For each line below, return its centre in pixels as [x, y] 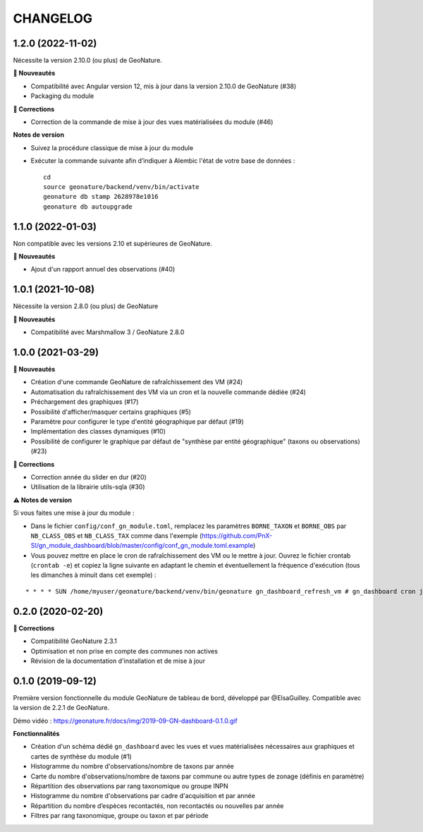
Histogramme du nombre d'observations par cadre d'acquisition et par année [143, 796]
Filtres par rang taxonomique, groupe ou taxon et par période [119, 816]
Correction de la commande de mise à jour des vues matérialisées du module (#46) [152, 122]
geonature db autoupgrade [88, 207]
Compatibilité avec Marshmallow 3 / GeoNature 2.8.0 [108, 332]
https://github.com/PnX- [237, 535]
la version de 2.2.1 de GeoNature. [61, 708]
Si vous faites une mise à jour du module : [74, 513]
